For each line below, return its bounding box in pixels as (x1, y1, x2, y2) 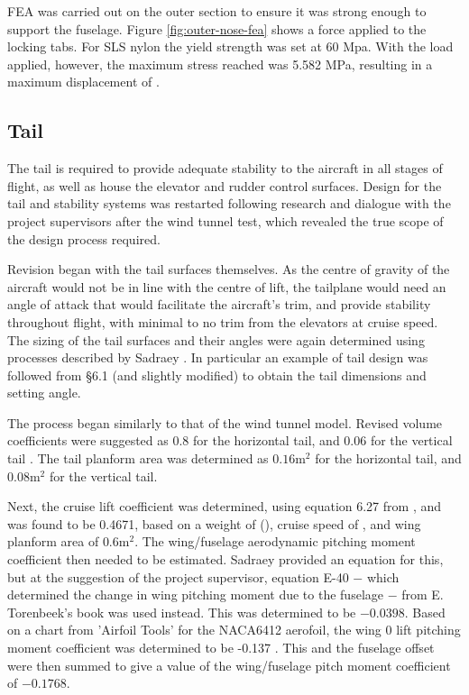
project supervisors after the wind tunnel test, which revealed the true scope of (7, 211, 444, 230)
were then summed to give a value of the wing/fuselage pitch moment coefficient (7, 655, 451, 674)
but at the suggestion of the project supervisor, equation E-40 (7, 567, 349, 586)
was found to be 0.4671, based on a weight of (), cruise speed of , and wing (7, 514, 421, 533)
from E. (401, 585, 444, 604)
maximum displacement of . (7, 72, 160, 91)
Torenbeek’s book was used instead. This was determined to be (7, 602, 356, 621)
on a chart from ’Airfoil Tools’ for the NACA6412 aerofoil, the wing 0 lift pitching (7, 620, 461, 639)
